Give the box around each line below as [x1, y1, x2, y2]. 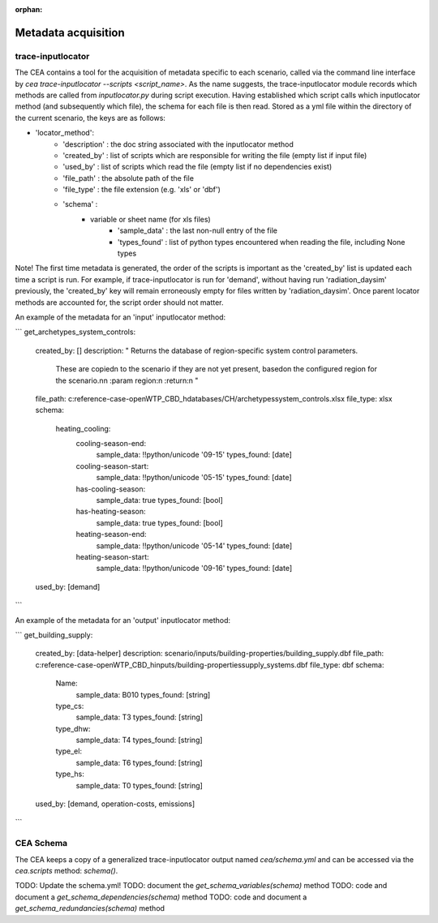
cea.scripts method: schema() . [15, 865, 118, 875]
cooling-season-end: [75, 439, 146, 449]
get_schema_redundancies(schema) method [15, 904, 165, 913]
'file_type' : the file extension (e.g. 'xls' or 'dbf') [62, 185, 221, 195]
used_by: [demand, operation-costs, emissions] [35, 799, 195, 809]
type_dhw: [55, 723, 91, 733]
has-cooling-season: [75, 483, 146, 494]
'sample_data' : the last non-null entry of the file [118, 225, 277, 235]
